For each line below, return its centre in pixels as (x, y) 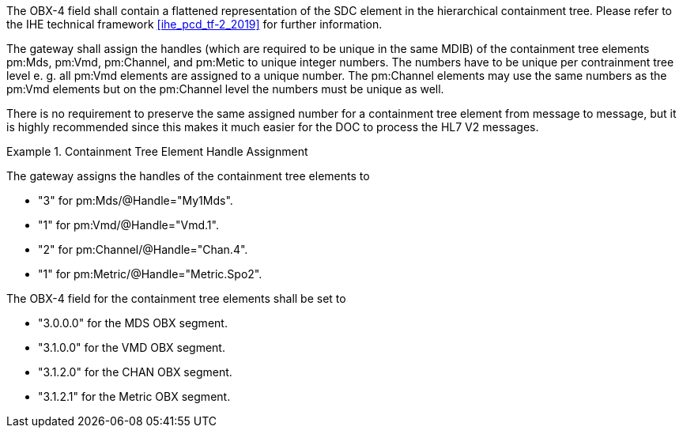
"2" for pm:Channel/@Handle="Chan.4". (143, 249)
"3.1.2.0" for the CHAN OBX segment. (135, 372)
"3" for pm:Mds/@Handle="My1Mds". (136, 200)
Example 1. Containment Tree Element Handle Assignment (157, 151)
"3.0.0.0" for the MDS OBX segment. (133, 323)
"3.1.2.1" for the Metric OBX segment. (134, 396)
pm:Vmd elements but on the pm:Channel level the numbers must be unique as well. (225, 89)
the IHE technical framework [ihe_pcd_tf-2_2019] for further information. (194, 24)
